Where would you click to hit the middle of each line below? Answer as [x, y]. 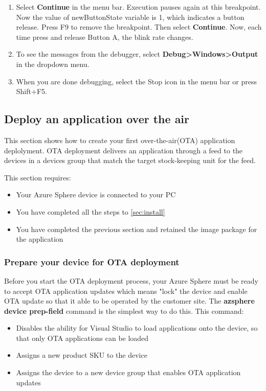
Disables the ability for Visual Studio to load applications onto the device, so [137, 328]
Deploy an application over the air [97, 119]
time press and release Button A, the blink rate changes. [105, 37]
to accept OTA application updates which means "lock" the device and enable [126, 291]
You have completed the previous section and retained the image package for [137, 229]
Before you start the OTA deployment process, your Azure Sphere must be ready [131, 280]
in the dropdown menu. [53, 64]
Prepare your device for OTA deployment [92, 261]
